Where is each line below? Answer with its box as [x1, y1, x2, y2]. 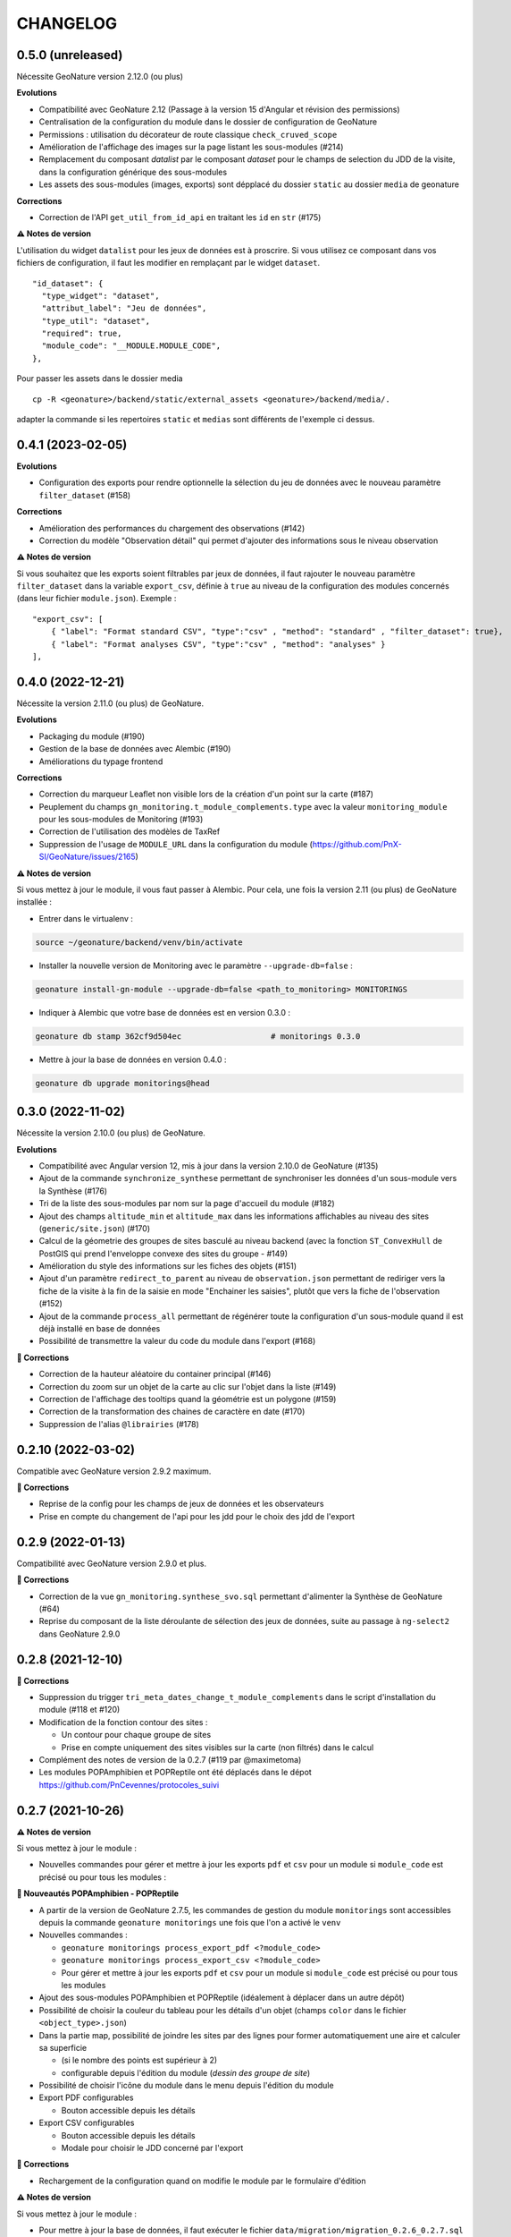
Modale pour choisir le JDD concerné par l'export [61, 2143, 244, 2154]
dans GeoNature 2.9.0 [38, 1629, 121, 1639]
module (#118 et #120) [38, 1705, 121, 1715]
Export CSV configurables [38, 2117, 135, 2129]
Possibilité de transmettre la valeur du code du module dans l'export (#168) [38, 1336, 316, 1347]
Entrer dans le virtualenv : [38, 913, 134, 923]
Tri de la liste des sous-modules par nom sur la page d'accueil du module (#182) [38, 1198, 335, 1209]
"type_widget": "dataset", [41, 291, 160, 301]
